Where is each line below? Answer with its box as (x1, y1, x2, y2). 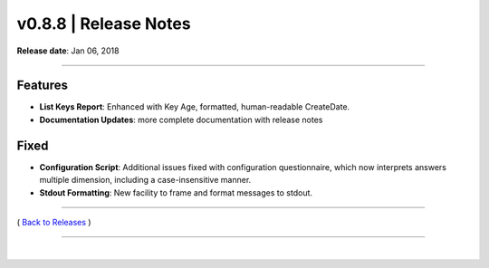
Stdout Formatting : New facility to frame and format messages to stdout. (39, 187, 312, 198)
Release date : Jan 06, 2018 (16, 45, 120, 56)
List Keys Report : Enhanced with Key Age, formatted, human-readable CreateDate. (39, 101, 350, 112)
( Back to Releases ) (16, 216, 91, 227)
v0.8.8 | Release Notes (16, 14, 191, 33)
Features (16, 78, 68, 93)
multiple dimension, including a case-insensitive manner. (39, 175, 252, 186)
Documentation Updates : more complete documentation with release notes (39, 114, 323, 125)
